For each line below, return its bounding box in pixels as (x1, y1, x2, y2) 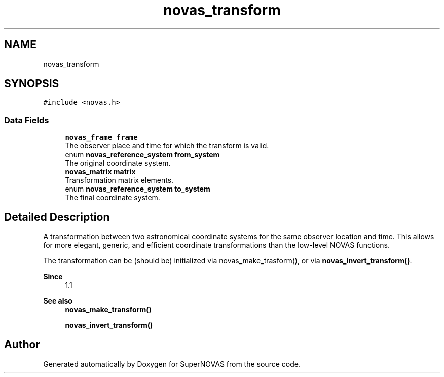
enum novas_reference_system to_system (65, 184, 210, 194)
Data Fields (4, 115, 49, 125)
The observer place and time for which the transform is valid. (65, 141, 269, 150)
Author (4, 338, 40, 351)
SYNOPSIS (4, 77, 59, 90)
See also (43, 296, 72, 306)
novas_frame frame (65, 133, 138, 142)
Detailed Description (4, 210, 110, 223)
